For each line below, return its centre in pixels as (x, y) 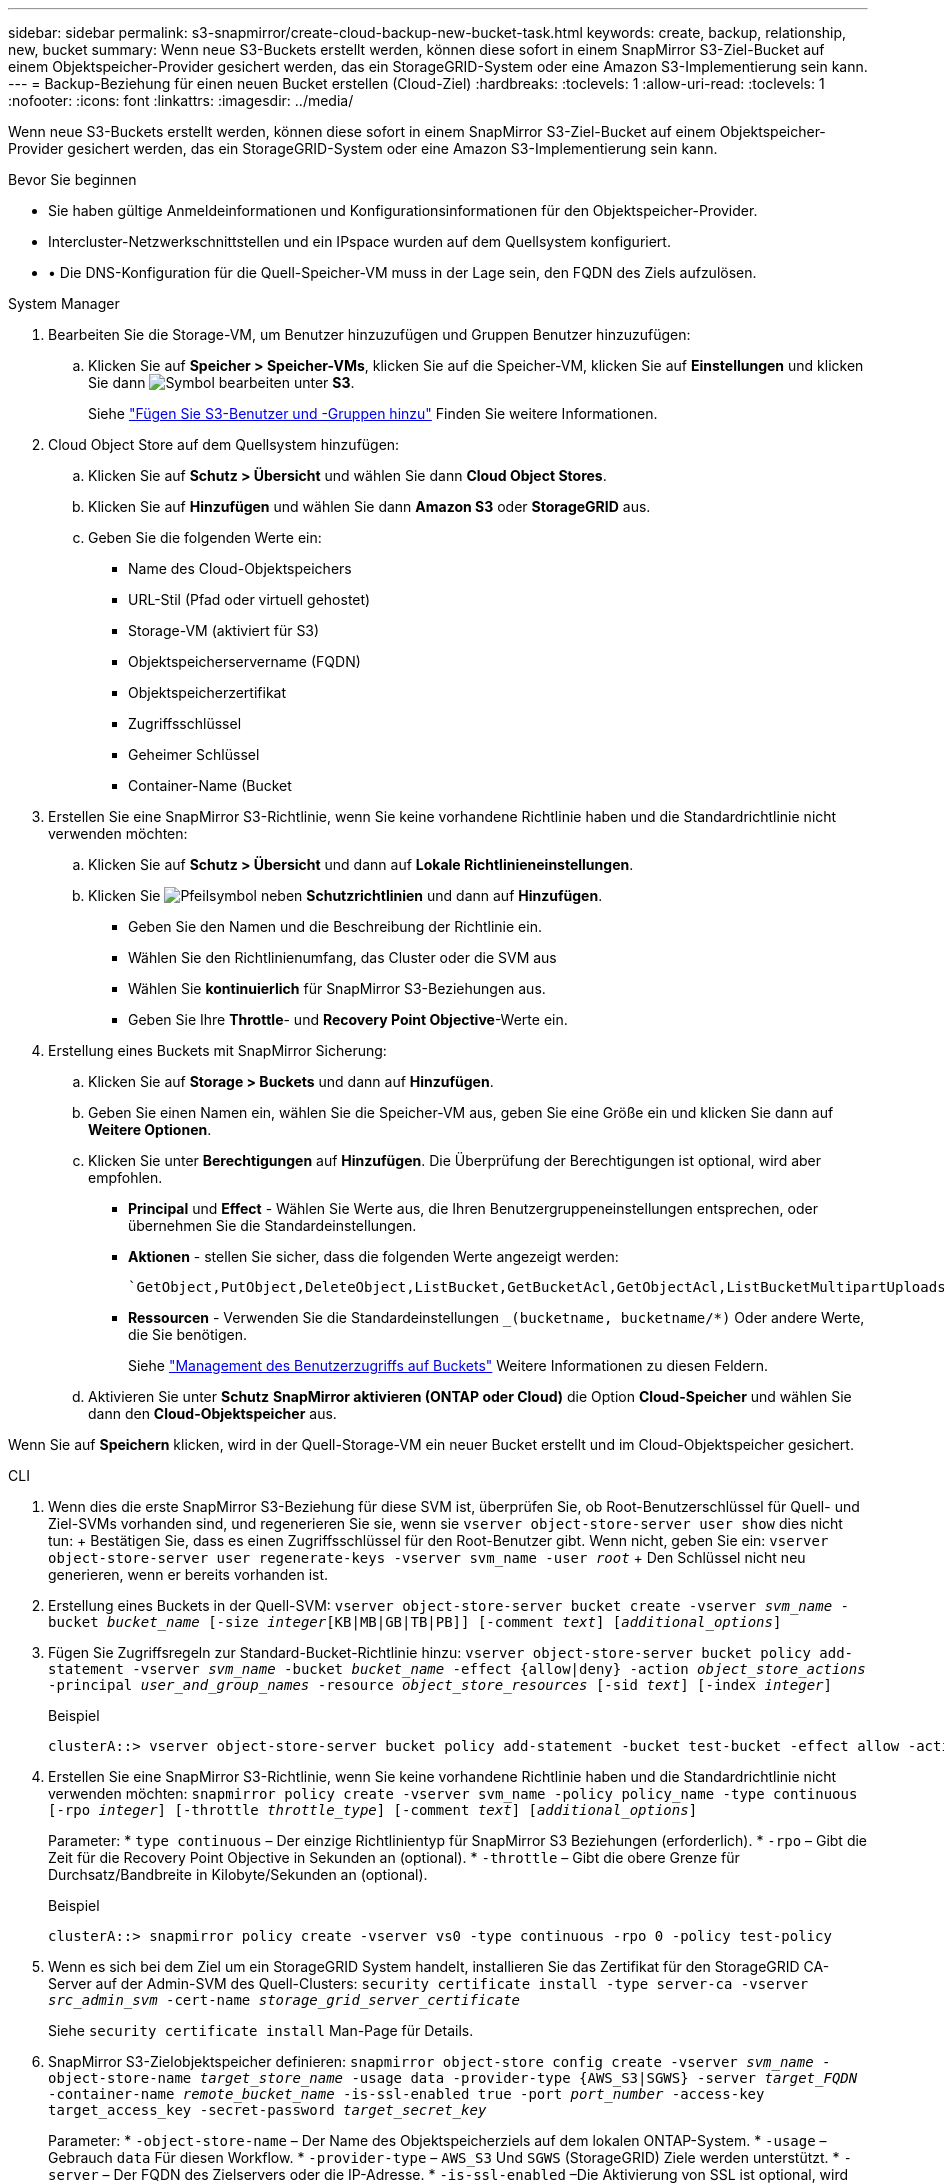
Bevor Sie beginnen (72, 179)
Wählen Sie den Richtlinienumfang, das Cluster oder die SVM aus (342, 957)
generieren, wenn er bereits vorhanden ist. (188, 1574)
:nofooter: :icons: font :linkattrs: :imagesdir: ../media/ (181, 100)
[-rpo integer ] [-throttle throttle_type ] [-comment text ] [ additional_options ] (373, 1810)
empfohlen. (125, 1177)
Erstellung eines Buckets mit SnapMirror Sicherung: (217, 1050)
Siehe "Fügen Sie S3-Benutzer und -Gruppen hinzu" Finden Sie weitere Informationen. (373, 413)
